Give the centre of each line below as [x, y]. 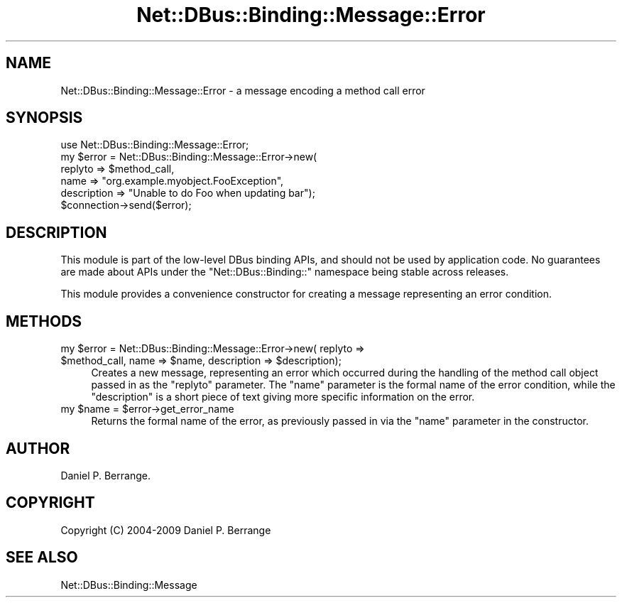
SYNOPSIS [44, 118]
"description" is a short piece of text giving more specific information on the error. [283, 397]
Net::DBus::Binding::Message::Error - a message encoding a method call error [243, 90]
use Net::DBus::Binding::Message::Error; [155, 145]
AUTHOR [38, 448]
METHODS [44, 321]
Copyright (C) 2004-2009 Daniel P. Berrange [166, 530]
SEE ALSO [42, 558]
